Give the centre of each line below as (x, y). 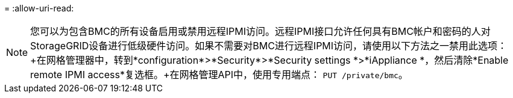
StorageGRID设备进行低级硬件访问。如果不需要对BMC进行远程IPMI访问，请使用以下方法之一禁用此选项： (269, 46)
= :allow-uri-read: (39, 8)
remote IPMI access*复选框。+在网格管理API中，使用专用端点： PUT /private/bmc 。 (219, 75)
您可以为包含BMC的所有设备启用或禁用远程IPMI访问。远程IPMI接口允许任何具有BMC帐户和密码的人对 (260, 31)
